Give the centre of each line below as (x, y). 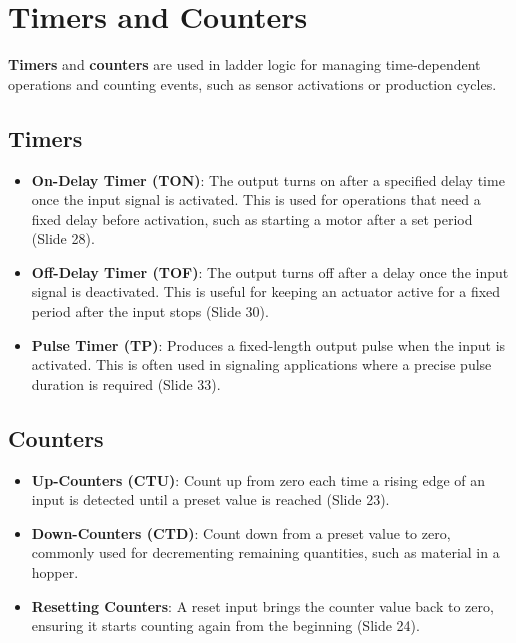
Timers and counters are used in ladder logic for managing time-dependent (244, 64)
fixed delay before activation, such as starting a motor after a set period (252, 218)
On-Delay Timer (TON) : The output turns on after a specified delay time (268, 179)
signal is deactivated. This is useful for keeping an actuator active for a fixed (266, 291)
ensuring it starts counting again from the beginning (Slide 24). (225, 625)
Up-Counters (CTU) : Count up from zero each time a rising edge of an (258, 479)
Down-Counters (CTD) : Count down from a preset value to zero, (241, 532)
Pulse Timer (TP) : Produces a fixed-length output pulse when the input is (268, 344)
